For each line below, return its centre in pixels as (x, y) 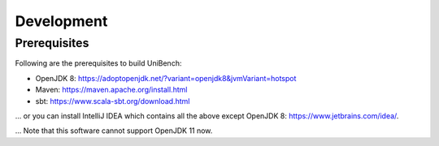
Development (61, 21)
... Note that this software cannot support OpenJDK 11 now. (114, 131)
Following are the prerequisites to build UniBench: (98, 63)
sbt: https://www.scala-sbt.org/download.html (113, 101)
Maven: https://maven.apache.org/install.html (111, 90)
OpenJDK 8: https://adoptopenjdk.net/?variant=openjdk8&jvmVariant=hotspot (166, 78)
